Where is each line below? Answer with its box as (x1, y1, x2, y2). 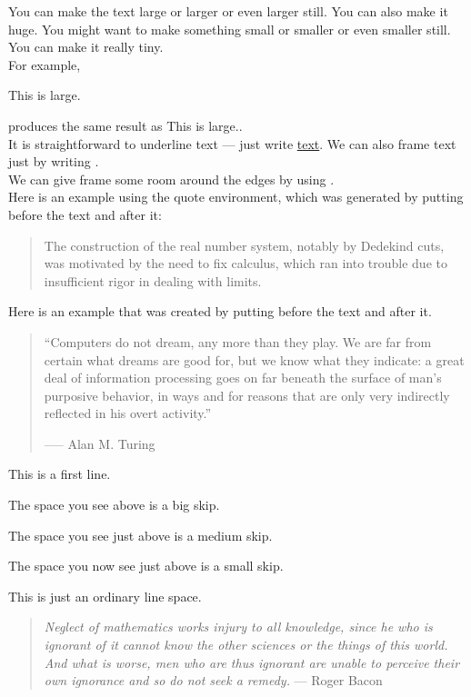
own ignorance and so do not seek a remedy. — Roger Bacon (44, 671, 383, 690)
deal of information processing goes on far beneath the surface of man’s (44, 368, 442, 387)
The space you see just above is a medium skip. (8, 525, 273, 544)
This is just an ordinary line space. (8, 586, 202, 605)
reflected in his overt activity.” (44, 403, 212, 423)
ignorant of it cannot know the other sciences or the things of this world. (44, 635, 448, 654)
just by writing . (8, 152, 99, 171)
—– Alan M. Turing (44, 433, 155, 453)
